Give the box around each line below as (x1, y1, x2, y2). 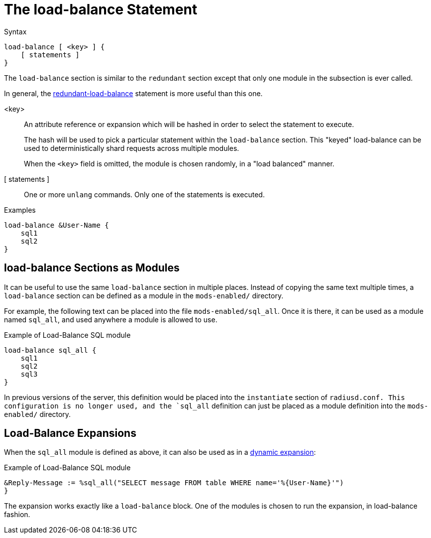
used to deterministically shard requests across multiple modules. (24, 143, 239, 152)
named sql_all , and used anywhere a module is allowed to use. (4, 315, 217, 324)
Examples (4, 205, 36, 214)
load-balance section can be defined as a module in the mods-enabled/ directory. (4, 291, 284, 300)
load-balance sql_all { (4, 346, 97, 354)
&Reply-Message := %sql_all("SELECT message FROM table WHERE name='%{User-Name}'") (4, 479, 344, 487)
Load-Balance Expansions (4, 427, 136, 440)
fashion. (4, 510, 30, 519)
